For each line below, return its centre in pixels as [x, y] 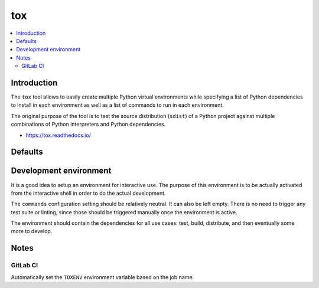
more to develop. [32, 231]
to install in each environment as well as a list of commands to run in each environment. [117, 105]
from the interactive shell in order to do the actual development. [88, 193]
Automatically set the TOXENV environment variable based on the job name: [102, 277]
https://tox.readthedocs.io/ [58, 135]
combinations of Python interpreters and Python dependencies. [88, 125]
